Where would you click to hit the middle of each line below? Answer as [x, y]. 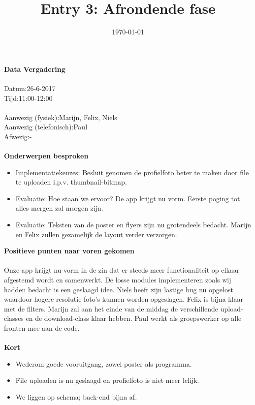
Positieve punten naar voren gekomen [69, 251]
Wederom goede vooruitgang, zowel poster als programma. [104, 363]
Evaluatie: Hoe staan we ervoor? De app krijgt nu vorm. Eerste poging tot [128, 198]
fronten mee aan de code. [42, 327]
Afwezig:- [18, 136]
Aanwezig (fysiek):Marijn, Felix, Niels [61, 117]
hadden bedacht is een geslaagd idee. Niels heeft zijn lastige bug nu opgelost [119, 289]
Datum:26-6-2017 [30, 88]
